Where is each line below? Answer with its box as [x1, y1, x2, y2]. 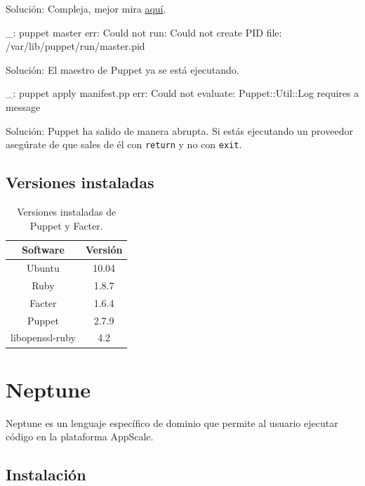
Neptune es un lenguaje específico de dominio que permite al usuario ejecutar [6, 415, 338, 430]
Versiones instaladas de [17, 204, 117, 219]
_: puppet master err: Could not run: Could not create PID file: [6, 25, 282, 39]
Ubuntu [27, 261, 60, 275]
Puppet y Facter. [29, 218, 103, 232]
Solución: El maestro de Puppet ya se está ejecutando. [6, 62, 239, 77]
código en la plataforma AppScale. [6, 429, 154, 444]
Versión [85, 242, 123, 257]
